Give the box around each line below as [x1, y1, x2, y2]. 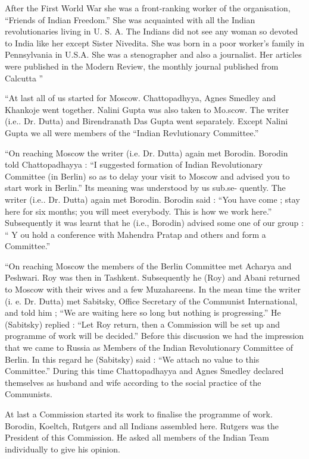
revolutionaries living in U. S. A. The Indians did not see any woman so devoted [5, 25, 298, 37]
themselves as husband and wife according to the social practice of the [5, 376, 261, 388]
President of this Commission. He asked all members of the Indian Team [5, 431, 270, 444]
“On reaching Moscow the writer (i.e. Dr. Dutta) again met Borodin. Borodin [5, 146, 288, 159]
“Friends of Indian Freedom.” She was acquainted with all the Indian [5, 13, 255, 26]
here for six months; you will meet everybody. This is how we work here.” [5, 205, 272, 217]
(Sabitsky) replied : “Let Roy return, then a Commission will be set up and [5, 317, 280, 330]
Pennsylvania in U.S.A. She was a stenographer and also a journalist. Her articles [5, 48, 302, 61]
